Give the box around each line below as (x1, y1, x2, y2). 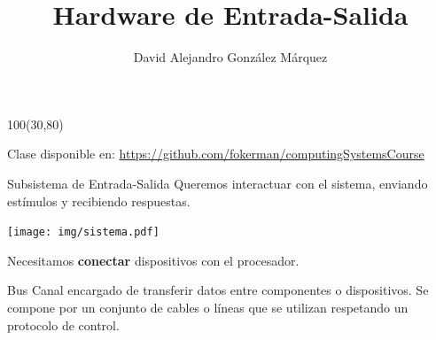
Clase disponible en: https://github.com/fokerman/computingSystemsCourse (7, 144, 424, 163)
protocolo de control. (7, 315, 120, 334)
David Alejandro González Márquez (133, 48, 328, 66)
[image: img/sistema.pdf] (7, 226, 160, 239)
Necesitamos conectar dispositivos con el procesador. (7, 251, 300, 269)
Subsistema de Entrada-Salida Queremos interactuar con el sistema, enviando (7, 174, 428, 192)
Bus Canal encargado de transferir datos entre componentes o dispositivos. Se (7, 281, 429, 299)
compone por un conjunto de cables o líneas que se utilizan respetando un (7, 297, 409, 316)
